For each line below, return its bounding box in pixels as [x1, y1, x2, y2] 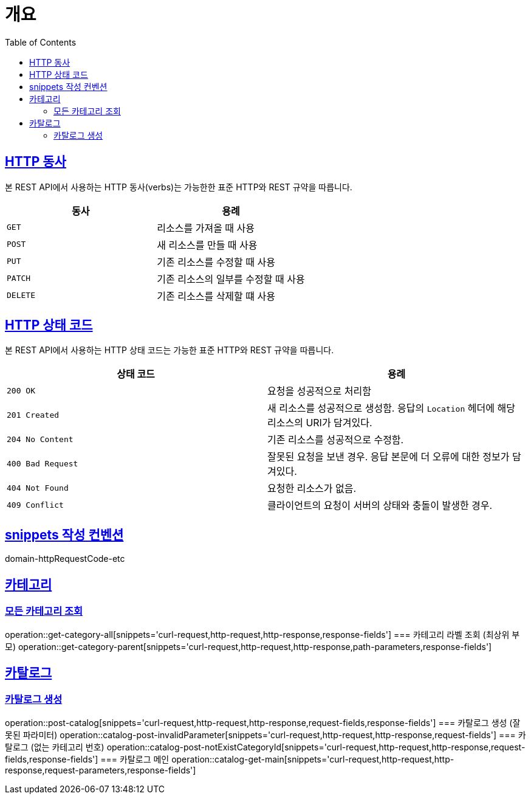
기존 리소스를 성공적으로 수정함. [267, 434, 404, 446]
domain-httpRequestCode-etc [5, 553, 125, 564]
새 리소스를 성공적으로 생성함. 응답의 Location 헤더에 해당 [267, 402, 515, 415]
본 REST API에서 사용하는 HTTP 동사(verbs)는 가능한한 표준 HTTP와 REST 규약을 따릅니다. [5, 181, 352, 192]
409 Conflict [7, 500, 64, 510]
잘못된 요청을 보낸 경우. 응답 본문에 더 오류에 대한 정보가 [267, 451, 510, 463]
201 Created [7, 410, 60, 420]
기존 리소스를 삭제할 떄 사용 [157, 289, 275, 302]
